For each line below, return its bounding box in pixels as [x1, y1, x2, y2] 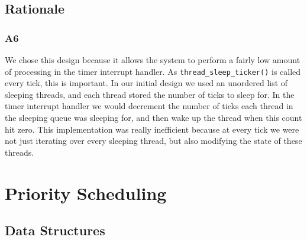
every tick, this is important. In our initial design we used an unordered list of [5, 77, 288, 89]
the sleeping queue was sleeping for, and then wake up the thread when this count [5, 111, 302, 124]
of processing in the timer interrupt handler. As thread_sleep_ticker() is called [5, 65, 301, 77]
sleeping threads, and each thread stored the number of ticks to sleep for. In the [5, 88, 295, 100]
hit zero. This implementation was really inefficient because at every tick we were [5, 123, 299, 135]
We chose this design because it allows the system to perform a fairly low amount [5, 54, 300, 65]
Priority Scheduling [5, 180, 167, 205]
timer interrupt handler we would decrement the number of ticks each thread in [5, 100, 293, 112]
